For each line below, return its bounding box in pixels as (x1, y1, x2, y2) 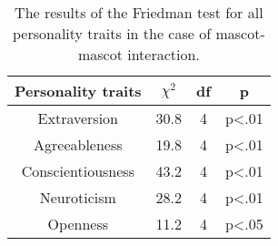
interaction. (127, 44, 200, 65)
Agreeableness (34, 134, 123, 155)
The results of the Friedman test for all (15, 2, 263, 23)
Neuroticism (39, 187, 116, 208)
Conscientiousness (21, 160, 134, 181)
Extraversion (37, 108, 119, 128)
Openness (47, 213, 108, 234)
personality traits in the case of (12, 23, 212, 44)
